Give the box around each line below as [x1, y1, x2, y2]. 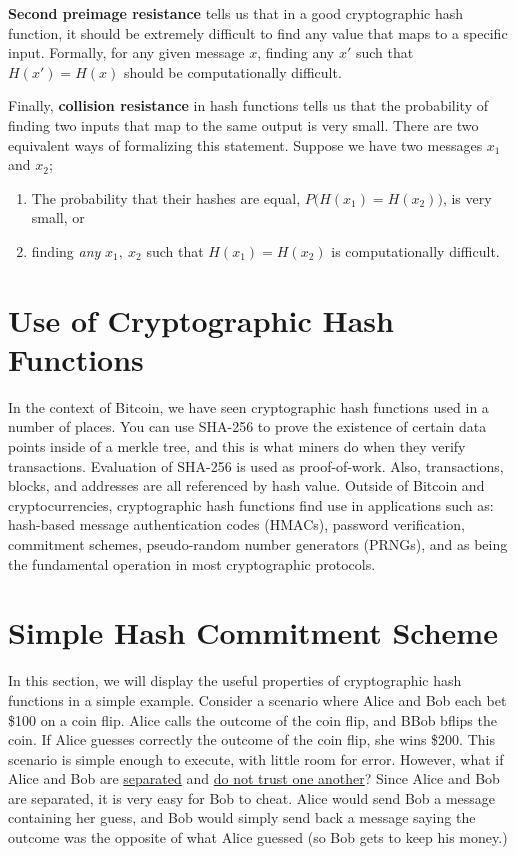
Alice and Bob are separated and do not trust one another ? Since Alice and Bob [8, 768, 500, 789]
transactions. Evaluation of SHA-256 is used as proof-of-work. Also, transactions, [8, 455, 504, 476]
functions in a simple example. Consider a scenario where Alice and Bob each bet [8, 689, 507, 710]
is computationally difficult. [331, 240, 500, 261]
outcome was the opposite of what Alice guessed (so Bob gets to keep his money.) [8, 827, 508, 848]
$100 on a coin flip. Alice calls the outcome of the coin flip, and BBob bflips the [8, 709, 497, 730]
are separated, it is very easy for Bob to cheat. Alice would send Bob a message [8, 787, 496, 808]
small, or [31, 207, 85, 228]
